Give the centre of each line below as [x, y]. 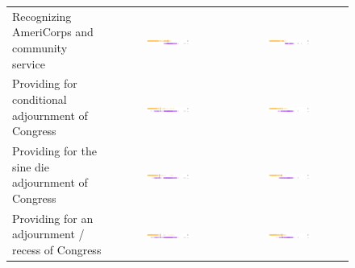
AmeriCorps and [53, 32]
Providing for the [54, 150]
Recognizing [42, 16]
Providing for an [53, 218]
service [29, 63]
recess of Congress [57, 249]
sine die [31, 166]
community [40, 47]
